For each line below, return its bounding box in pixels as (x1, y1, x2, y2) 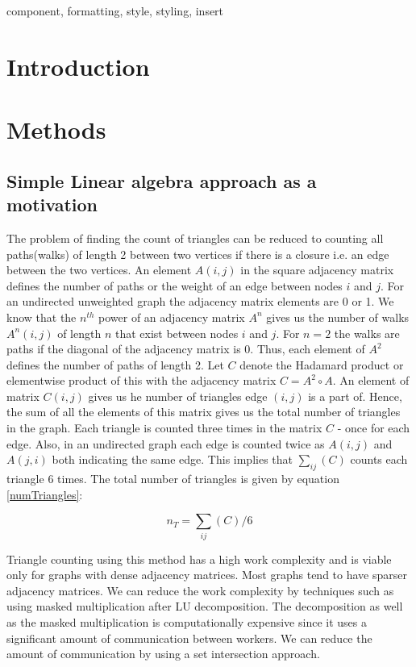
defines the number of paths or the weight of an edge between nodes (6, 277, 343, 294)
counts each (350, 451, 408, 468)
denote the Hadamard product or (239, 356, 404, 373)
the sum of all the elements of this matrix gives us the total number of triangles (6, 403, 401, 420)
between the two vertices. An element (6, 261, 192, 278)
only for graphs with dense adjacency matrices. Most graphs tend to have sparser (6, 566, 407, 583)
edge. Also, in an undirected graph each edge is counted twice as (6, 435, 325, 452)
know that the (6, 308, 77, 325)
